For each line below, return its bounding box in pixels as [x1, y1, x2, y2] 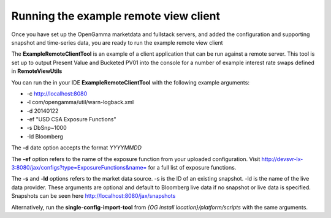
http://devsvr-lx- [261, 155, 303, 162]
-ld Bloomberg [26, 132, 64, 140]
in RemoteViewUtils [11, 67, 63, 75]
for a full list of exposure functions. [148, 164, 237, 171]
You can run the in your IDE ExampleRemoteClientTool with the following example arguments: [11, 78, 249, 86]
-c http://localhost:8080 [26, 89, 88, 97]
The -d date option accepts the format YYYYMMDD [11, 144, 142, 151]
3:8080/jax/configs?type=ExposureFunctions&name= [11, 164, 147, 171]
